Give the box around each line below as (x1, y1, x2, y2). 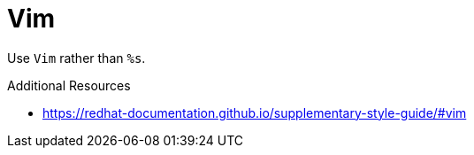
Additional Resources (7, 77, 131, 93)
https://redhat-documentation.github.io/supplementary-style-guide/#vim (42, 105, 467, 120)
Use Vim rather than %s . (7, 50, 146, 66)
